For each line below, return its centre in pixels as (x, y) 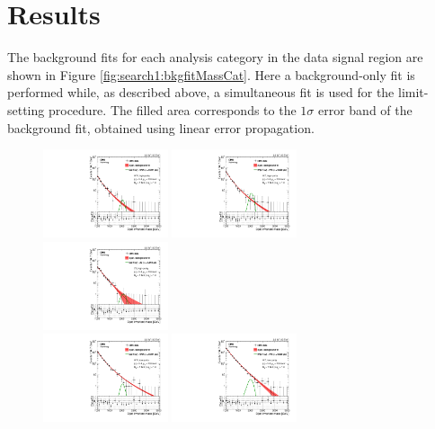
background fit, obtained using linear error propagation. (161, 127)
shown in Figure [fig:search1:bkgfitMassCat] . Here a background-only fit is (211, 74)
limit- (413, 92)
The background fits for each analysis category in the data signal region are (215, 57)
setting (26, 109)
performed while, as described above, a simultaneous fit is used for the (201, 92)
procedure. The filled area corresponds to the (172, 109)
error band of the (365, 109)
